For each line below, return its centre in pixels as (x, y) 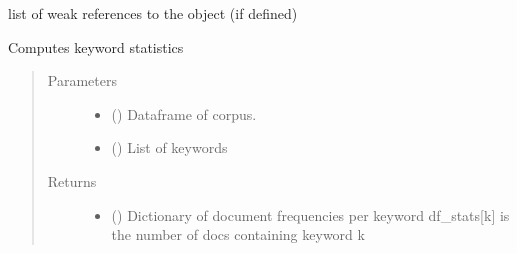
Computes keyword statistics (96, 46)
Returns (72, 180)
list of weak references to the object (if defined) (153, 13)
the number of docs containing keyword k (238, 234)
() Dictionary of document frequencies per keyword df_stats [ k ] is (310, 214)
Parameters (82, 80)
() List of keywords (169, 147)
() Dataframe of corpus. (184, 113)
